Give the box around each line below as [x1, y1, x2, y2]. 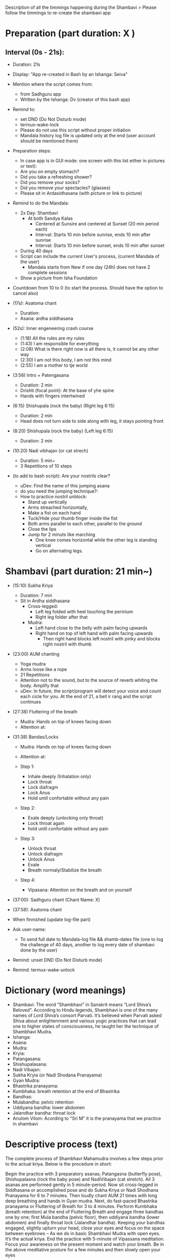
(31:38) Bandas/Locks [12, 734, 59, 740]
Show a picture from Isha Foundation [20, 275, 97, 281]
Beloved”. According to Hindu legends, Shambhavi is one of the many [12, 1007, 158, 1013]
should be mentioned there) [20, 138, 79, 144]
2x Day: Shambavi [20, 210, 58, 216]
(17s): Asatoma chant [12, 300, 57, 306]
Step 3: [20, 835, 36, 841]
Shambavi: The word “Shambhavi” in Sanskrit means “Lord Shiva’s [12, 1001, 151, 1008]
